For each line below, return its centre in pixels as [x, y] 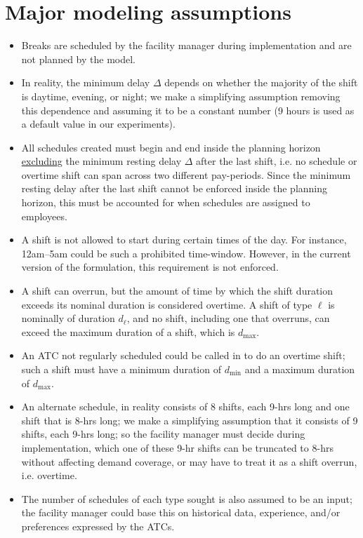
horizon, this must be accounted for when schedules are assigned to [166, 202]
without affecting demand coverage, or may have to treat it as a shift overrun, [189, 461]
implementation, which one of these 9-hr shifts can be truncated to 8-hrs [177, 447]
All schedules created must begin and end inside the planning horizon [171, 147]
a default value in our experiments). [98, 124]
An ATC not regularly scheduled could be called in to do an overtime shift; [183, 355]
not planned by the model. [78, 59]
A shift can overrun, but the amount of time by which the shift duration [177, 291]
